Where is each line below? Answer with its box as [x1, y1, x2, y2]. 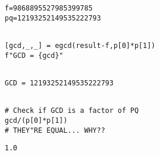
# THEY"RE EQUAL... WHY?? [5, 126, 105, 135]
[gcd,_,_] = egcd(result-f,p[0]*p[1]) [5, 41, 155, 50]
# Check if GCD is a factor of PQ [5, 106, 139, 115]
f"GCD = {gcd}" [5, 51, 64, 60]
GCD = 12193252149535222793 [5, 78, 114, 87]
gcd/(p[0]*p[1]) [5, 116, 68, 125]
